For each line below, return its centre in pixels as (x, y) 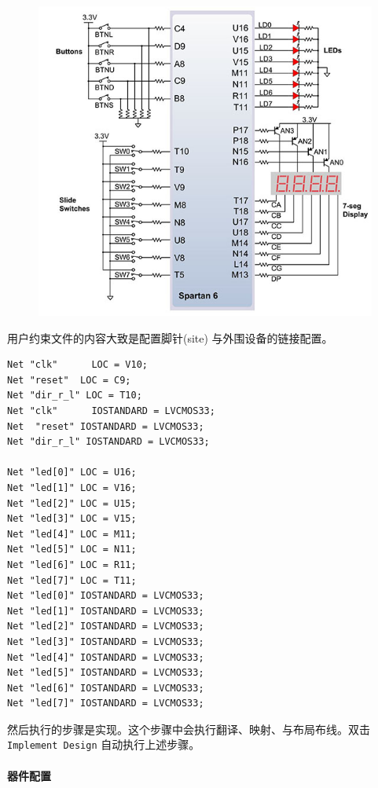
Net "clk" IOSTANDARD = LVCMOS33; (111, 411)
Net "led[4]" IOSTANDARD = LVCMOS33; (106, 657)
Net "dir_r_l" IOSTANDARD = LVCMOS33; (108, 442)
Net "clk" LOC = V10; (77, 365)
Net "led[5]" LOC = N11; (72, 550)
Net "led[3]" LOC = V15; (72, 519)
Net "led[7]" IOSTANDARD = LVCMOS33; (106, 704)
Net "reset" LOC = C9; (69, 380)
